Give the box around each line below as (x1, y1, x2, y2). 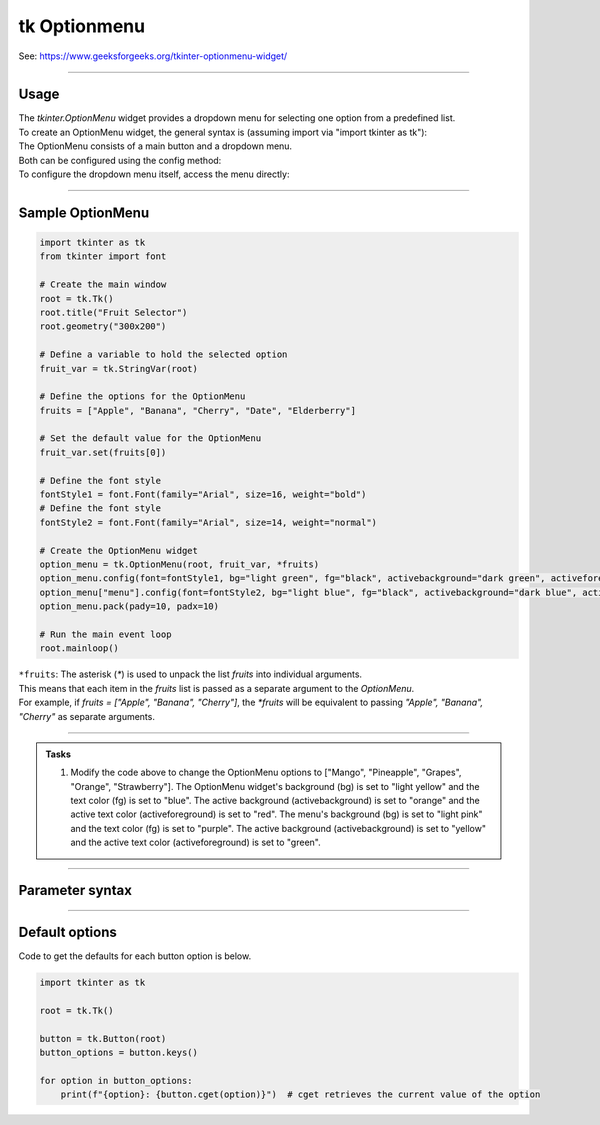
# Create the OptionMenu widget (39, 545, 199, 556)
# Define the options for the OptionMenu (39, 391, 246, 402)
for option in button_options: (39, 1075, 194, 1086)
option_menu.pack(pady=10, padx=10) (39, 601, 220, 612)
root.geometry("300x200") (39, 321, 167, 332)
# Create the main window (39, 279, 167, 290)
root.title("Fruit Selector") (39, 306, 188, 318)
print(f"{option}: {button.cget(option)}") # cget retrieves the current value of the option (60, 1089, 541, 1100)
